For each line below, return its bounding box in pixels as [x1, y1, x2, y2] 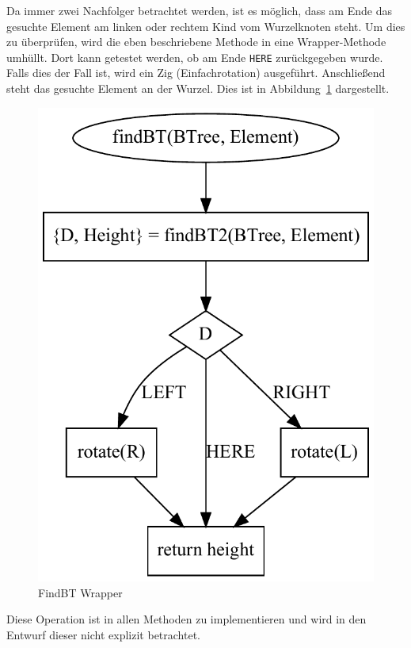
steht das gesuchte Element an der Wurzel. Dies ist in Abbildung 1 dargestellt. [6, 80, 390, 97]
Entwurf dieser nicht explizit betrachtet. [6, 626, 201, 642]
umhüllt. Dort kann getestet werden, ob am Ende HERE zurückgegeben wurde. [6, 48, 383, 65]
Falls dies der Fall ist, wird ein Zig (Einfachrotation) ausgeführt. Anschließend [6, 64, 386, 81]
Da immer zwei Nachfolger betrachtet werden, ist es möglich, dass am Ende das [6, 2, 392, 18]
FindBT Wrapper [38, 584, 123, 600]
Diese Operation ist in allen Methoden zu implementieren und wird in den [6, 611, 367, 627]
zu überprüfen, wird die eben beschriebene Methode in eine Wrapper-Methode [6, 33, 386, 50]
